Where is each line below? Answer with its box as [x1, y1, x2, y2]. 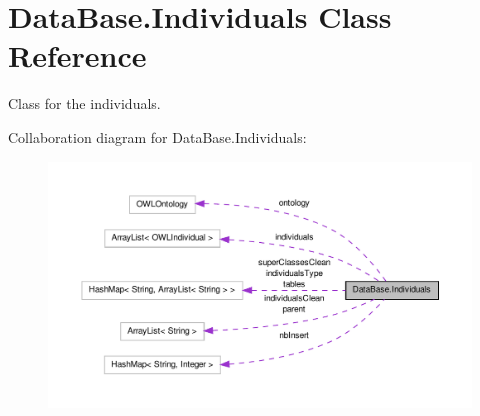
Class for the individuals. [8, 93, 161, 114]
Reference [8, 35, 147, 76]
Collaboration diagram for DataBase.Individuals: [8, 126, 307, 147]
